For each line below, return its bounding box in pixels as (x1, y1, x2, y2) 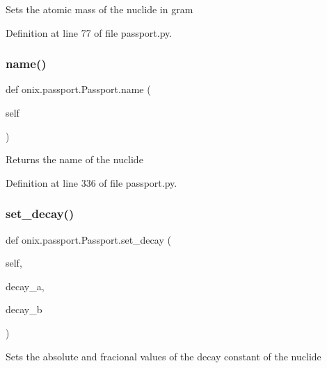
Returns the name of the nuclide (6, 152, 143, 167)
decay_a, (6, 278, 45, 293)
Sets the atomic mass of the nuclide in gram (6, 2, 193, 16)
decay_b (6, 302, 42, 317)
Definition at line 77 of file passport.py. (6, 25, 173, 40)
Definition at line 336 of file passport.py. (6, 175, 177, 190)
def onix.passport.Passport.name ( (6, 82, 151, 97)
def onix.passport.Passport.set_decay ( (6, 232, 171, 246)
